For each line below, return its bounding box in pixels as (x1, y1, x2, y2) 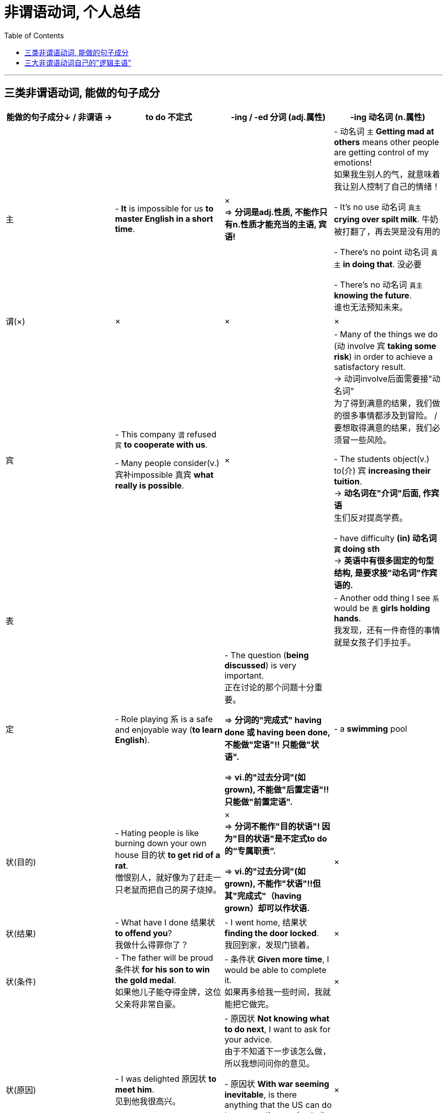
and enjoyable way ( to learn (115, 724, 222, 735)
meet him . (115, 1084, 155, 1095)
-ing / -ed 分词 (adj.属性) (231, 111, 326, 122)
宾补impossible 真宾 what (115, 469, 214, 480)
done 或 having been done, (225, 727, 330, 737)
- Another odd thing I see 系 (334, 592, 439, 603)
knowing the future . (334, 290, 412, 300)
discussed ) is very (225, 660, 296, 670)
